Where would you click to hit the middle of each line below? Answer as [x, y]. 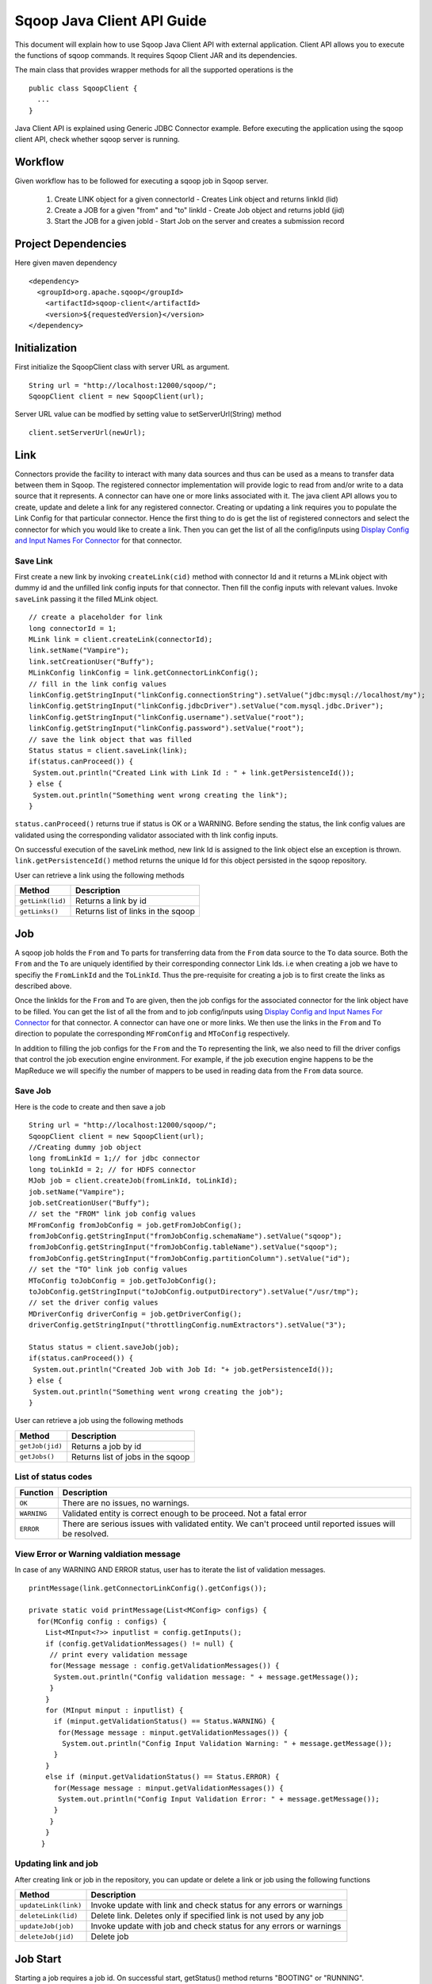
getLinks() [39, 911]
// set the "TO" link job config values [108, 1269]
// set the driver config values [94, 1303]
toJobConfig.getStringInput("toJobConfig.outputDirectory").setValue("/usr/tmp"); [194, 1292]
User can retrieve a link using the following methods [100, 875]
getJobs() [37, 1457]
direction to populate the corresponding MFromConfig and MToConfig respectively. [152, 1034]
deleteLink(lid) [49, 1915]
